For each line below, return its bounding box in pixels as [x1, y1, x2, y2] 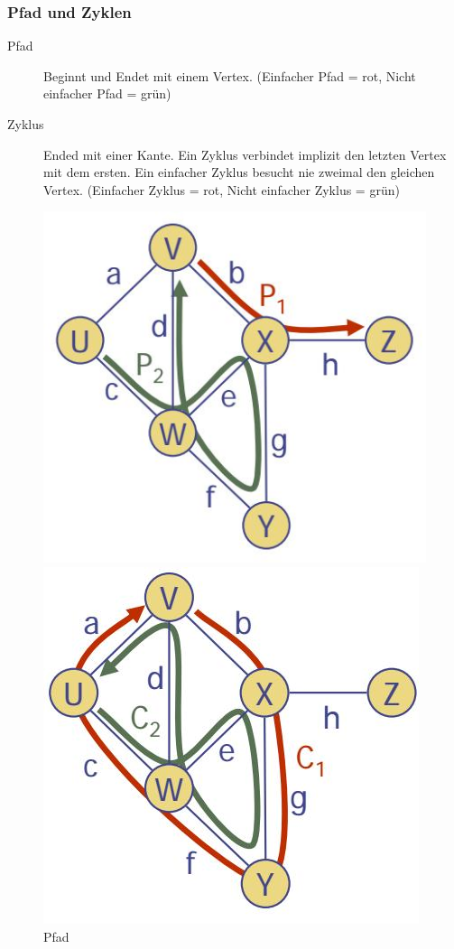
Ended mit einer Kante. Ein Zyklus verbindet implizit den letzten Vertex [43, 144, 447, 163]
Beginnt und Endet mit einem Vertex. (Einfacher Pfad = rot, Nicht [43, 66, 416, 85]
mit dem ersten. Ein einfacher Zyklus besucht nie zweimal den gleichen [43, 163, 435, 181]
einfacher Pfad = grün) [43, 84, 171, 103]
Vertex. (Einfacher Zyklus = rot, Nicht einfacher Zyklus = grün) [43, 180, 400, 199]
